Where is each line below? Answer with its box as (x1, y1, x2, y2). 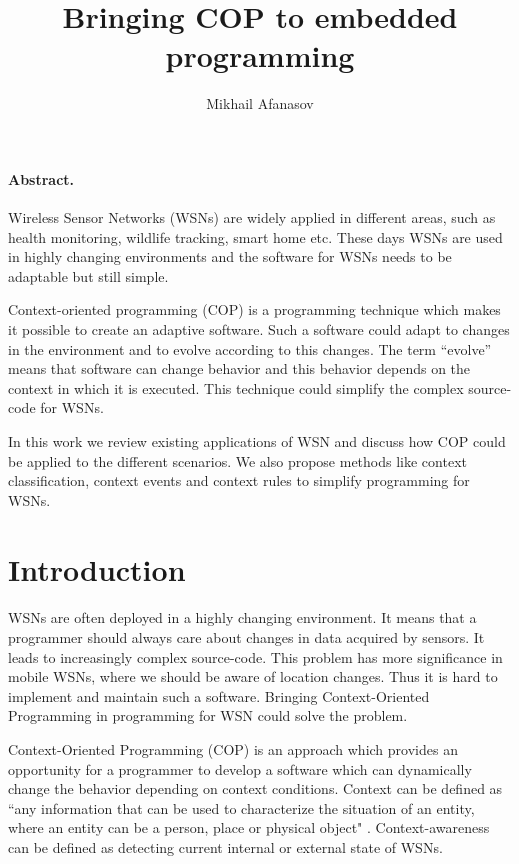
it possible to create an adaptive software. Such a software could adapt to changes (8, 319, 510, 340)
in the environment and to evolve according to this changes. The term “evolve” (8, 338, 492, 359)
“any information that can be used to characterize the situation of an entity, (8, 797, 475, 818)
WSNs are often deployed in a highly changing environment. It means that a (8, 607, 477, 628)
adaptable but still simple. (8, 265, 169, 286)
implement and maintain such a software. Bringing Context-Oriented (8, 685, 430, 706)
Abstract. (8, 168, 75, 189)
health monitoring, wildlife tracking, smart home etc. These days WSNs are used (8, 226, 503, 247)
